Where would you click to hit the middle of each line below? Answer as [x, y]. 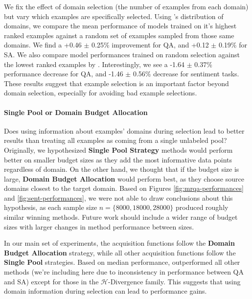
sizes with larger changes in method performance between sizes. [99, 226]
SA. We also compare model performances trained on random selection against [122, 54]
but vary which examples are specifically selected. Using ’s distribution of [114, 16]
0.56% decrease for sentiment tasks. [186, 74]
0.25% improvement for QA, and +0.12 [150, 45]
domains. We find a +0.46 [43, 45]
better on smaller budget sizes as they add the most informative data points [118, 159]
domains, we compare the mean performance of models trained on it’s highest [120, 26]
